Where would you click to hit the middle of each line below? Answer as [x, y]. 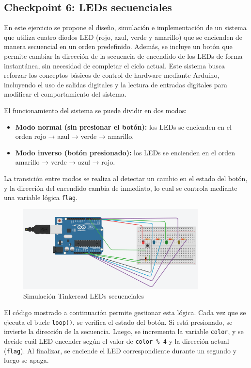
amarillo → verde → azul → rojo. [65, 162]
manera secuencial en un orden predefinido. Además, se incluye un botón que [118, 46]
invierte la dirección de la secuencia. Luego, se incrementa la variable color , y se [124, 331]
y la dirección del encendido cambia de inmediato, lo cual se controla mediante [121, 188]
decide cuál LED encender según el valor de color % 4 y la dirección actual [117, 341]
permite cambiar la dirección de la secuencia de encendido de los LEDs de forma [123, 56]
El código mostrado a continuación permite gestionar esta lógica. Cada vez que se [125, 312]
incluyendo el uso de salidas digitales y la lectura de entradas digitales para [116, 84]
